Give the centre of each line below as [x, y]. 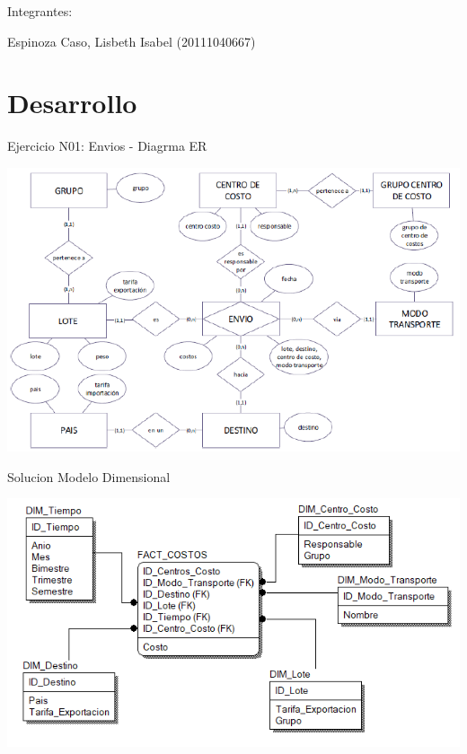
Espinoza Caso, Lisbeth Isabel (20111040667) [132, 41]
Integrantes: [40, 11]
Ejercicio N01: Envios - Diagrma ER [107, 146]
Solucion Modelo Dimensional [89, 476]
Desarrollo [72, 103]
